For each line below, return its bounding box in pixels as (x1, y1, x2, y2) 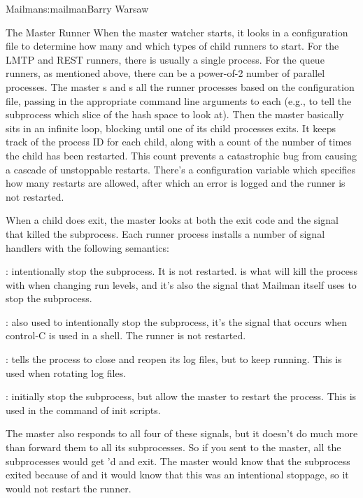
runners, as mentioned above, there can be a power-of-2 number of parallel (6, 66, 325, 80)
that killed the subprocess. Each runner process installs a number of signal (6, 226, 325, 241)
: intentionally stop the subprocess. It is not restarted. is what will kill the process (6, 264, 357, 278)
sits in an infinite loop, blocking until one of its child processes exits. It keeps (6, 120, 336, 135)
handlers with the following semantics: (6, 240, 169, 255)
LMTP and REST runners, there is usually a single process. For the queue (6, 52, 325, 66)
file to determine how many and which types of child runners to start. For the (6, 38, 339, 53)
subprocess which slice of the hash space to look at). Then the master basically (6, 107, 344, 122)
